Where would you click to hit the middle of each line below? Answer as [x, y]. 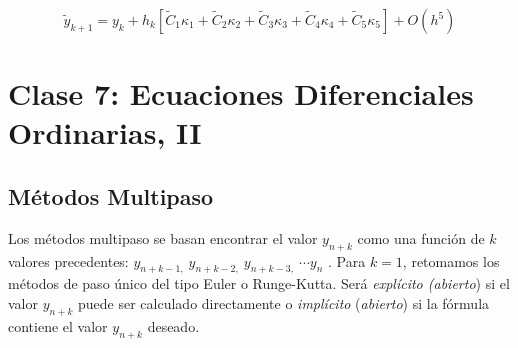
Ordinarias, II [105, 132]
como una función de [421, 237]
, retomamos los [451, 260]
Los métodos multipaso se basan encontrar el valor [163, 237]
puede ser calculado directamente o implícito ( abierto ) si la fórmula [284, 302]
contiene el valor [58, 325]
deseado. [173, 325]
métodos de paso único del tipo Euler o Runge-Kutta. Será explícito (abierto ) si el [259, 283]
